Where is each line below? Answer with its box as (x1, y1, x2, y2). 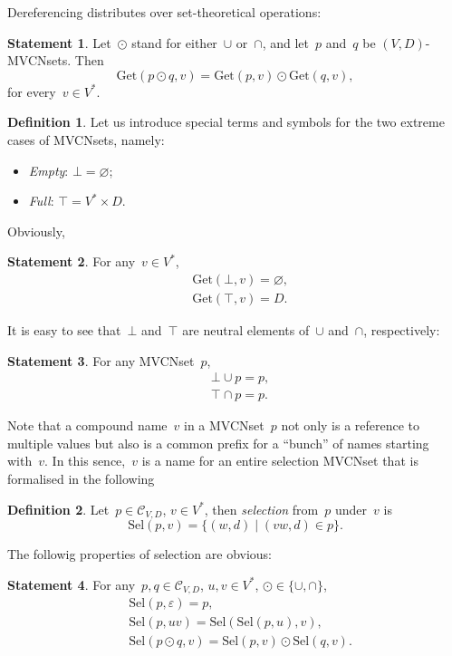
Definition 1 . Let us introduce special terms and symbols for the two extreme (7, 112, 445, 131)
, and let (262, 33, 310, 52)
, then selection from (204, 499, 319, 518)
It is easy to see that (7, 321, 121, 339)
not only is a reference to (281, 416, 420, 435)
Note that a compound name (7, 416, 168, 435)
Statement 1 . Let (7, 33, 111, 52)
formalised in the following (7, 469, 155, 488)
